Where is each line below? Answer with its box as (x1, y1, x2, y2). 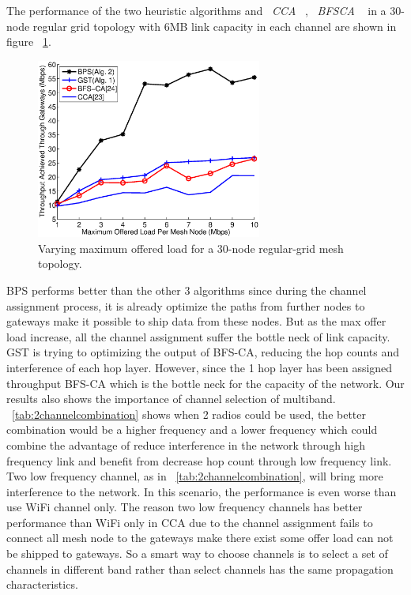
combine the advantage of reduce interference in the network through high (6, 436, 366, 453)
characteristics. (6, 576, 78, 593)
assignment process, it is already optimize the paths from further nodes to (6, 297, 365, 314)
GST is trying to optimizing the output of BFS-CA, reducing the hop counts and (6, 344, 399, 360)
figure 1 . (6, 33, 51, 50)
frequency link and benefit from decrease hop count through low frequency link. (6, 452, 392, 469)
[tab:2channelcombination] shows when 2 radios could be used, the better (12, 405, 367, 422)
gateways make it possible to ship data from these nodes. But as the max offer (6, 313, 386, 330)
